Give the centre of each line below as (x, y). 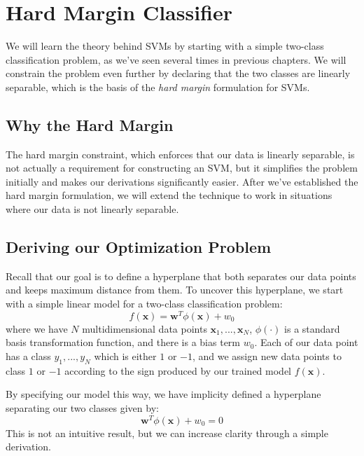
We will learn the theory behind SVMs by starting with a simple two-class (165, 46)
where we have (37, 328)
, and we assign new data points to (267, 355)
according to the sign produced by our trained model (178, 370)
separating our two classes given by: (82, 407)
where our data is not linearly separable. (92, 209)
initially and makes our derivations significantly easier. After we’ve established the (182, 181)
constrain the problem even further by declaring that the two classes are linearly (178, 73)
